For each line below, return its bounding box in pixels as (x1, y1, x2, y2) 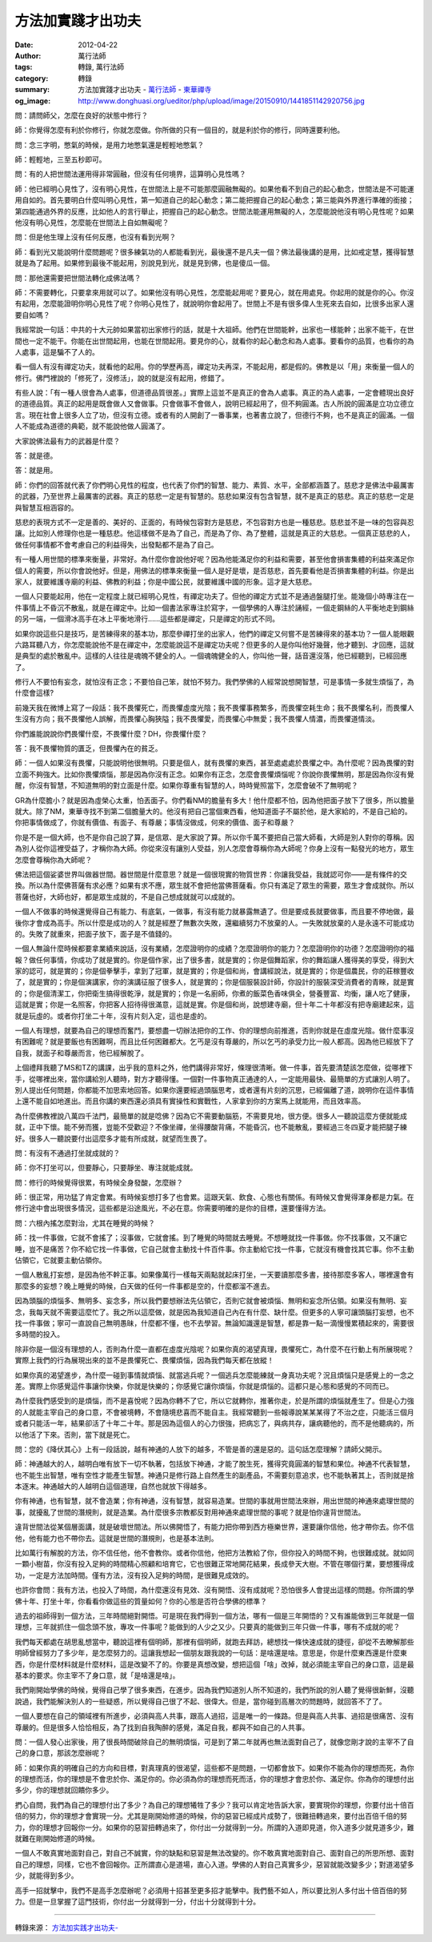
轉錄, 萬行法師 (78, 62, 124, 72)
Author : (14, 50, 42, 60)
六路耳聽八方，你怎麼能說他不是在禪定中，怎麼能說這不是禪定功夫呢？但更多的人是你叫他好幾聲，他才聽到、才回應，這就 (14, 640, 414, 649)
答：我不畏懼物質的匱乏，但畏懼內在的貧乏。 (14, 744, 162, 753)
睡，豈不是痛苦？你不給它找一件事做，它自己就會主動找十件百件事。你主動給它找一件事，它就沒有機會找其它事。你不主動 (14, 1244, 414, 1254)
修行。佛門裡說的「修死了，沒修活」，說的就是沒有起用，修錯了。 (14, 373, 229, 383)
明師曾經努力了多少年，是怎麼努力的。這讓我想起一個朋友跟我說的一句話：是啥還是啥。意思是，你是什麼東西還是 (14, 1648, 386, 1658)
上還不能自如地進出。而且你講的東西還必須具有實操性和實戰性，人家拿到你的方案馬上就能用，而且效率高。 (14, 1097, 366, 1106)
